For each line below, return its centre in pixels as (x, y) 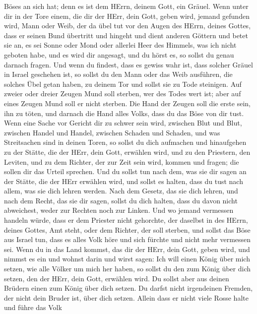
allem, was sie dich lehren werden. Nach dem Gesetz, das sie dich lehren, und (121, 191)
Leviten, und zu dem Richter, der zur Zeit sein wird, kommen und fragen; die (122, 161)
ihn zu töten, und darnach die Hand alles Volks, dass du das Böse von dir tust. (124, 113)
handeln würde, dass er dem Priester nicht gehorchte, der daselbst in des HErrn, (126, 220)
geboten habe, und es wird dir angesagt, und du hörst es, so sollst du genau (119, 54)
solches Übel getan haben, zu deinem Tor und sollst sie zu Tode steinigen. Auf (123, 84)
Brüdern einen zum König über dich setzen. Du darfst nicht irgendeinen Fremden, (128, 288)
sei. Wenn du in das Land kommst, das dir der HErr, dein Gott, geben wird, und (127, 249)
